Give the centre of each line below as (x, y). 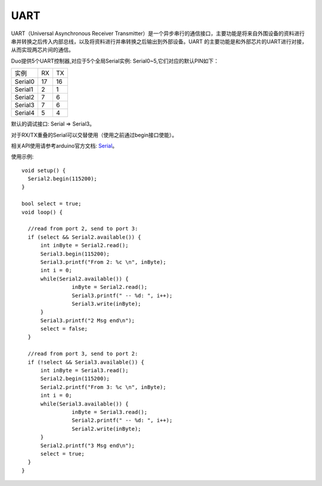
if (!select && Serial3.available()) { (86, 362)
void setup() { (44, 170)
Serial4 (25, 113)
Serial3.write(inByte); (106, 303)
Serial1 (24, 89)
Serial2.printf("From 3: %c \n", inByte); (103, 387)
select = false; (64, 329)
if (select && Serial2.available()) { (84, 237)
